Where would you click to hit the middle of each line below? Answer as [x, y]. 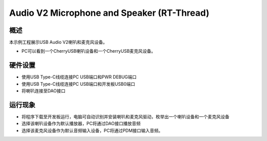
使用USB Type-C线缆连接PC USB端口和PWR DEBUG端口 [79, 77]
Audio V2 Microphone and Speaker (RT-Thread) [109, 13]
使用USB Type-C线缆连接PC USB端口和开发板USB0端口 [78, 84]
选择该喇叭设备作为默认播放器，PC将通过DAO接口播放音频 [81, 124]
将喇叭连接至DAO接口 [44, 91]
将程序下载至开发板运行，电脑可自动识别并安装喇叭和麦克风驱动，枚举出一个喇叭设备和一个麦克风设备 [125, 117]
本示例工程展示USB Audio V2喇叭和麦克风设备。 [58, 42]
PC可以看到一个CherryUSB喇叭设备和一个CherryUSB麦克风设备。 [89, 51]
